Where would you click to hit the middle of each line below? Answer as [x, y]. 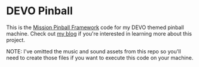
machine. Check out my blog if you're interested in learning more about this [99, 33]
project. [16, 40]
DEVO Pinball [39, 11]
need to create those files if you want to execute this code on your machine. [100, 58]
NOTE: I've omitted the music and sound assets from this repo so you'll [94, 51]
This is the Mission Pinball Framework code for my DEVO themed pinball [95, 27]
